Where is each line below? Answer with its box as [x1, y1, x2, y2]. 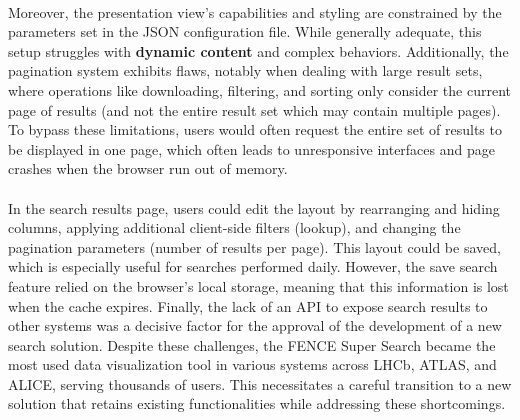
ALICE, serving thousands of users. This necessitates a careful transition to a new [8, 373, 512, 394]
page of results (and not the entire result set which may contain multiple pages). [8, 99, 501, 120]
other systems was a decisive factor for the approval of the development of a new [8, 315, 502, 336]
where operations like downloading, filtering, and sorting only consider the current [8, 79, 512, 100]
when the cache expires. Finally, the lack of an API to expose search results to [8, 295, 488, 316]
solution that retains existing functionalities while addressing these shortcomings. [8, 393, 506, 414]
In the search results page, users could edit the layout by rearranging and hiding [8, 197, 500, 218]
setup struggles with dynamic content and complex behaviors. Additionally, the [8, 40, 509, 61]
